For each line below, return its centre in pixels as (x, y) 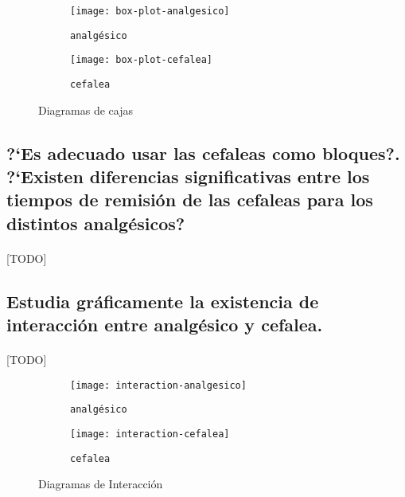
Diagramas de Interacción (101, 484)
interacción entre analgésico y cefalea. (165, 325)
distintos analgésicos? (96, 223)
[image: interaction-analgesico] (158, 385)
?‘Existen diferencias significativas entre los (188, 176)
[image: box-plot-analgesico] (150, 11)
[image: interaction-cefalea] (150, 434)
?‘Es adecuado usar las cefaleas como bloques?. (203, 153)
